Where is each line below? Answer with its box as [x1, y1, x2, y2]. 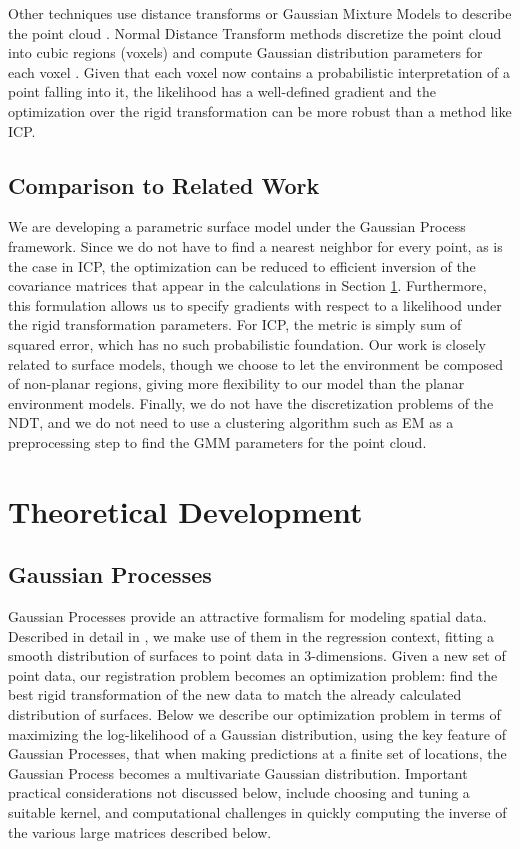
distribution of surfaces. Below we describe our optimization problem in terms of [8, 704, 501, 725]
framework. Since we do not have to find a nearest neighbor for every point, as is [8, 235, 503, 256]
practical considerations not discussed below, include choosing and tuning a [8, 782, 470, 803]
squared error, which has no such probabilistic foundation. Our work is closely [8, 333, 486, 354]
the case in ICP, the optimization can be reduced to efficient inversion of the [8, 255, 476, 276]
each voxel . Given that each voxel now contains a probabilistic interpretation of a [8, 61, 511, 82]
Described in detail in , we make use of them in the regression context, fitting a [8, 625, 494, 646]
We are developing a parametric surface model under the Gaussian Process [8, 216, 466, 237]
